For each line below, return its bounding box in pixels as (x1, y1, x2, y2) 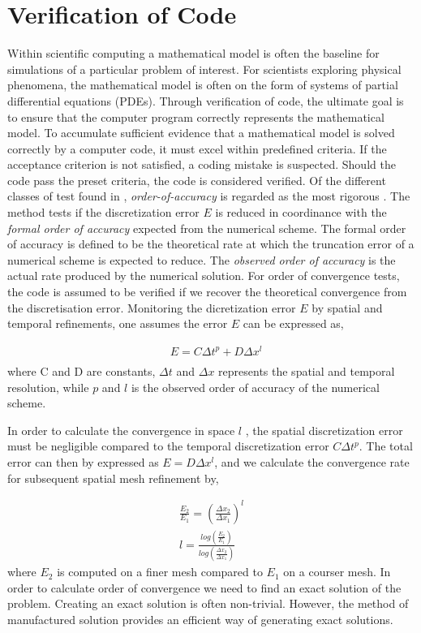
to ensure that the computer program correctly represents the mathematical (7, 108, 384, 125)
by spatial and (311, 299, 383, 316)
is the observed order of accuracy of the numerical (131, 378, 380, 395)
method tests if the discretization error (7, 204, 200, 221)
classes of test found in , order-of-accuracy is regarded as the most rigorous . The (7, 187, 410, 205)
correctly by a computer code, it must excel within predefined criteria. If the (7, 140, 387, 157)
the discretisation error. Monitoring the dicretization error (7, 299, 296, 316)
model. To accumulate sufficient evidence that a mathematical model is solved (7, 124, 395, 141)
